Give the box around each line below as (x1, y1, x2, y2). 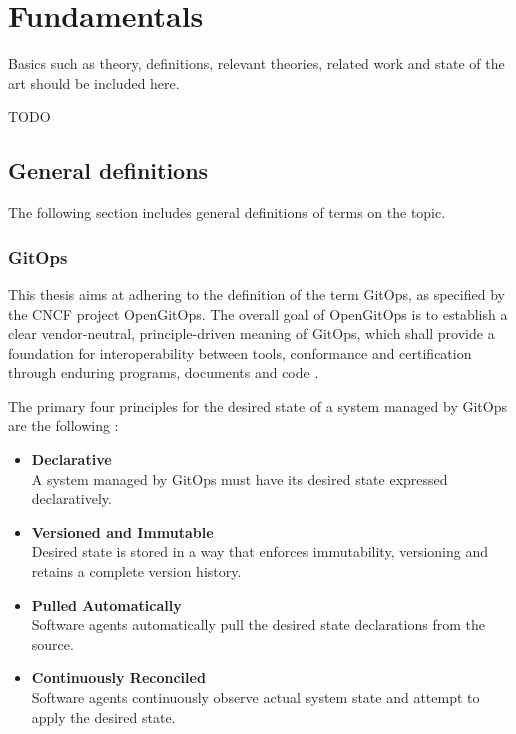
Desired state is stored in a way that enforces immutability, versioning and (31, 541, 488, 562)
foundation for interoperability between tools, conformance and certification (8, 342, 472, 363)
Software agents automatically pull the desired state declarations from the (31, 614, 485, 635)
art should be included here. (8, 72, 180, 93)
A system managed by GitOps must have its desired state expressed (31, 468, 448, 489)
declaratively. (31, 488, 112, 509)
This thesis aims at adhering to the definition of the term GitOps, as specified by (8, 283, 505, 304)
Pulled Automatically (31, 594, 182, 615)
